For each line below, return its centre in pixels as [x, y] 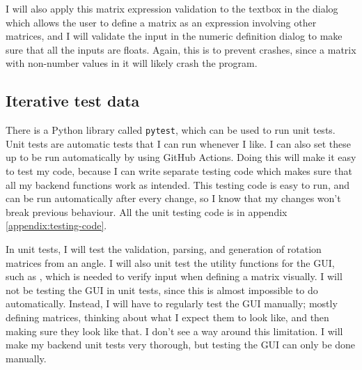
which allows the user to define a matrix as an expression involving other [161, 22]
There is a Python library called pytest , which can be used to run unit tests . [171, 130]
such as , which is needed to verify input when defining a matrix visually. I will [174, 276]
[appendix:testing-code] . [56, 225]
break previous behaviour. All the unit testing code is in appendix [147, 211]
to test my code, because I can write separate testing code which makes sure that [179, 171]
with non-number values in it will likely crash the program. [132, 63]
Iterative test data [73, 101]
